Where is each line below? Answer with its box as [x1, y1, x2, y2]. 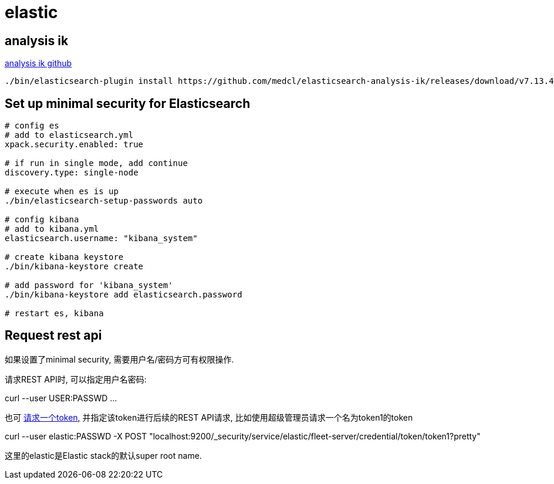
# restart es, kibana [5, 309, 104, 319]
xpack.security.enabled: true [5, 140, 144, 150]
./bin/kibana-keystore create [5, 262, 144, 272]
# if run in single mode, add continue [5, 158, 188, 168]
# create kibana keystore [5, 252, 124, 262]
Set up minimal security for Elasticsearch [5, 96, 251, 111]
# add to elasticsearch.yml [5, 130, 134, 140]
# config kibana [5, 215, 79, 225]
